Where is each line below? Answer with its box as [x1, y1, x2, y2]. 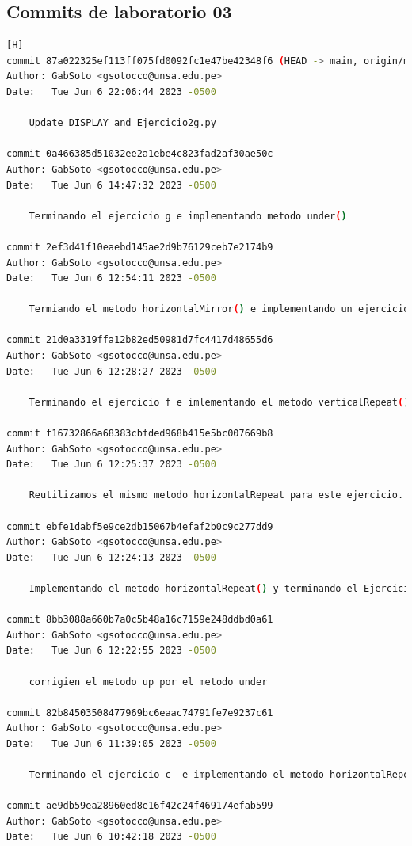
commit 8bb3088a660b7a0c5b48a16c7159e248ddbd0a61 [6, 614, 273, 626]
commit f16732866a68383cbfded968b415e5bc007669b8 [6, 428, 273, 440]
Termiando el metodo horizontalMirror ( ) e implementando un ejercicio [29, 303, 410, 315]
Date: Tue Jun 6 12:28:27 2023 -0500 [6, 365, 216, 377]
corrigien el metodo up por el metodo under [29, 676, 268, 688]
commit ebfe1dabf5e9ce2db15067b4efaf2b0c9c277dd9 [6, 520, 273, 532]
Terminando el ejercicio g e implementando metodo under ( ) [29, 210, 347, 222]
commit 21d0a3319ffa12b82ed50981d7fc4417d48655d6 [6, 334, 273, 346]
